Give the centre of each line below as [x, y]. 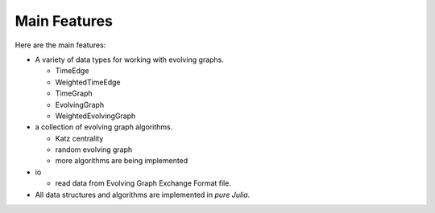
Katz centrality [79, 138]
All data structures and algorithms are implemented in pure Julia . [143, 195]
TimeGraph [74, 93]
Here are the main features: [60, 45]
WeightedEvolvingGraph [95, 116]
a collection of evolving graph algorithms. [104, 127]
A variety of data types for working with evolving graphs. [130, 59]
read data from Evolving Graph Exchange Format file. [143, 183]
